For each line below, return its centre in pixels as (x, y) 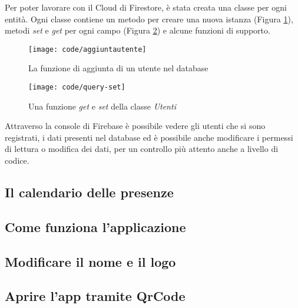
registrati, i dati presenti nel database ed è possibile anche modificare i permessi (149, 137)
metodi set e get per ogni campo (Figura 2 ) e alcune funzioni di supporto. (138, 30)
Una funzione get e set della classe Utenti (102, 106)
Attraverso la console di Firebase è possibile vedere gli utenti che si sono (135, 126)
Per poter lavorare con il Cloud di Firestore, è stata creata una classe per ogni (146, 7)
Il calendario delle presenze (89, 192)
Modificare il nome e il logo (90, 261)
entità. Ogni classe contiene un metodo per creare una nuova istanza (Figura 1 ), (149, 19)
